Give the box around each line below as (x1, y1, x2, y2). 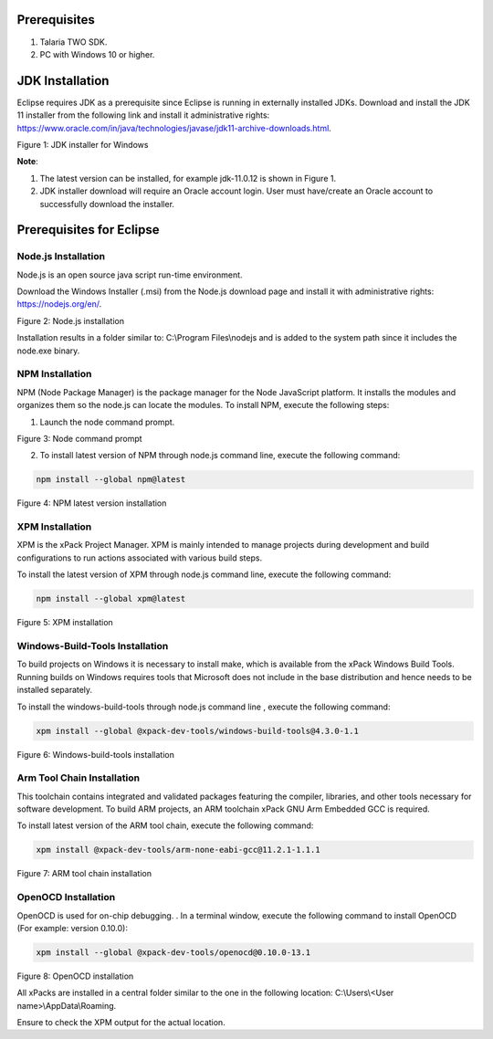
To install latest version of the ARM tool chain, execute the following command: (16, 820, 314, 831)
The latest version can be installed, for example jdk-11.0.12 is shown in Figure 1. (39, 173, 337, 184)
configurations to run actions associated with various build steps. (16, 552, 263, 563)
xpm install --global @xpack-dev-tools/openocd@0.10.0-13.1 (36, 947, 311, 958)
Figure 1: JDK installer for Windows (16, 139, 149, 150)
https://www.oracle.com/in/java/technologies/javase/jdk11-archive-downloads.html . (16, 122, 332, 133)
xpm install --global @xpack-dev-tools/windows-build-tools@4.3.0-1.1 (36, 726, 360, 736)
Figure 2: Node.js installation (16, 315, 125, 326)
